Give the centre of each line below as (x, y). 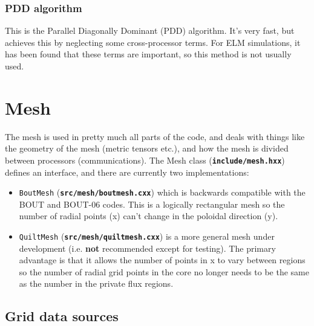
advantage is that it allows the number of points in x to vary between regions (162, 260)
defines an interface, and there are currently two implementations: (127, 172)
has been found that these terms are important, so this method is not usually (148, 54)
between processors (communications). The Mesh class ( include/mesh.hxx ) (145, 160)
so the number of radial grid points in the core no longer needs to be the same (164, 271)
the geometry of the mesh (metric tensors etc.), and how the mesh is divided (147, 148)
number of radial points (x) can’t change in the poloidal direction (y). (149, 216)
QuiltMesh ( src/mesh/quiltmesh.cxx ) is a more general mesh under (147, 236)
